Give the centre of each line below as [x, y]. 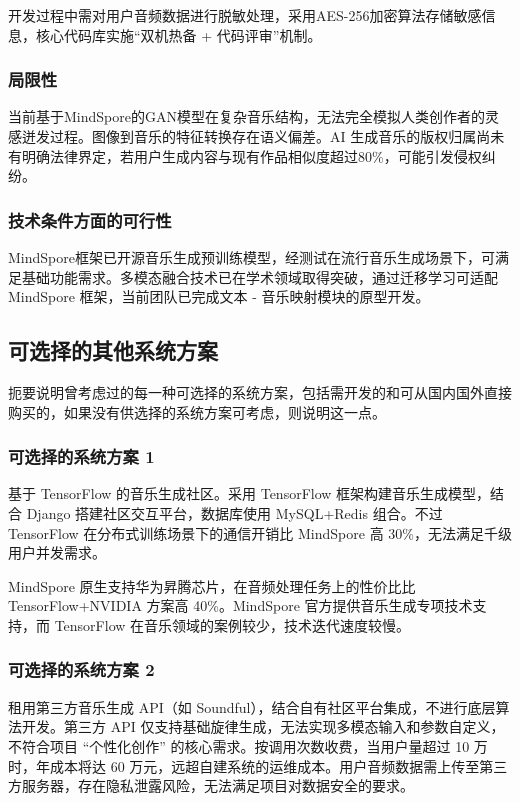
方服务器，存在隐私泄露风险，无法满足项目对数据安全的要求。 [211, 785]
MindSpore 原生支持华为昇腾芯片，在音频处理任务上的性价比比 [212, 585]
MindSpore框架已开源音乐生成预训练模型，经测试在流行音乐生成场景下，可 [251, 257]
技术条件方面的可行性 [90, 219]
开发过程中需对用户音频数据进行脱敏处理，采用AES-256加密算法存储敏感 [245, 15]
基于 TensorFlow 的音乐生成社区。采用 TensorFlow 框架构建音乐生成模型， [249, 493]
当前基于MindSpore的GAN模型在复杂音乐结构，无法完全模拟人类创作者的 [246, 116]
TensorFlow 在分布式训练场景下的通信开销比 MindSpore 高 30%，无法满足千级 [260, 532]
